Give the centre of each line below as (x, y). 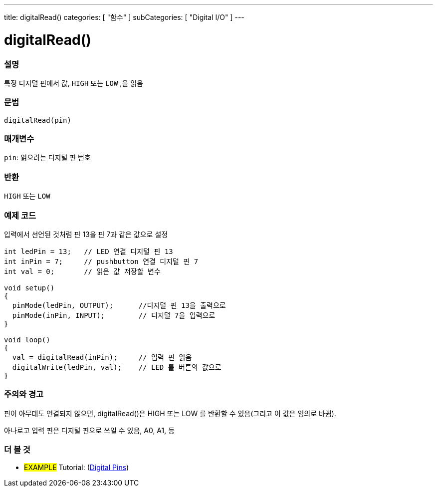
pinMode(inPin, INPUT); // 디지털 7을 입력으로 (114, 315)
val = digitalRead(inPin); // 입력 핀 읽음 (102, 357)
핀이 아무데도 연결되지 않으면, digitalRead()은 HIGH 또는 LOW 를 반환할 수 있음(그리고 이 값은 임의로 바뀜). (170, 413)
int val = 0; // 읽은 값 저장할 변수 (82, 271)
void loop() (27, 340)
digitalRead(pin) (38, 120)
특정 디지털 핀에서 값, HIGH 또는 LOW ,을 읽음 (74, 83)
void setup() (29, 288)
